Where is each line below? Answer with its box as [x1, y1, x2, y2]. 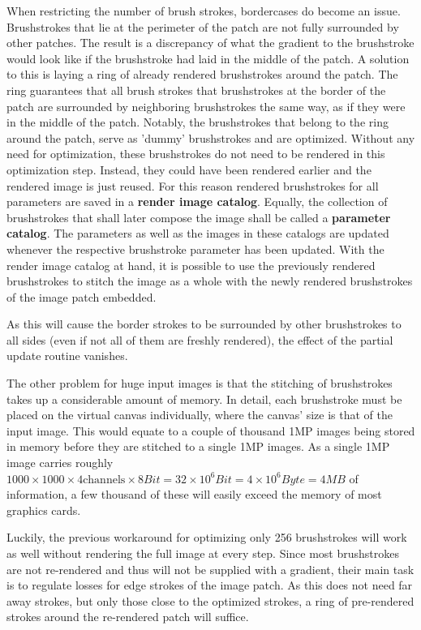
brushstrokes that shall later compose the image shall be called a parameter [6, 208, 391, 225]
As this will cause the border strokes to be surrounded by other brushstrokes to [6, 315, 402, 332]
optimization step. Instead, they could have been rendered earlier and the [6, 161, 372, 178]
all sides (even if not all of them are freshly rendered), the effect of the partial [6, 331, 393, 348]
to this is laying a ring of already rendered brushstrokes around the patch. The [6, 66, 398, 83]
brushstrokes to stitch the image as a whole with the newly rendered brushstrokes [6, 272, 413, 289]
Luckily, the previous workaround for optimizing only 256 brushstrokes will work [6, 529, 407, 546]
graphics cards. [6, 501, 81, 518]
